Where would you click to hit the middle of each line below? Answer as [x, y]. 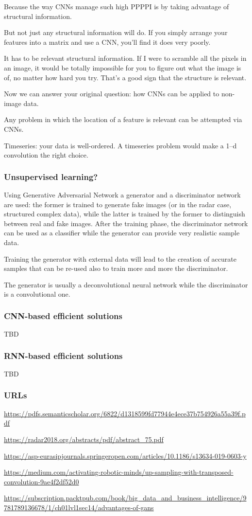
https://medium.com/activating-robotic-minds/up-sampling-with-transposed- [119, 472]
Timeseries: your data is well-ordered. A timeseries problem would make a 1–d [120, 145]
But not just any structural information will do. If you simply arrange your [116, 32]
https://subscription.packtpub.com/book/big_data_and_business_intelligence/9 [125, 498]
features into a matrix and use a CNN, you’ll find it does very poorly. [107, 42]
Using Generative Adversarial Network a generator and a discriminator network [122, 194]
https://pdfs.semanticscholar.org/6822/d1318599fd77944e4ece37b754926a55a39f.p [125, 413]
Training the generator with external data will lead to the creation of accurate [120, 258]
